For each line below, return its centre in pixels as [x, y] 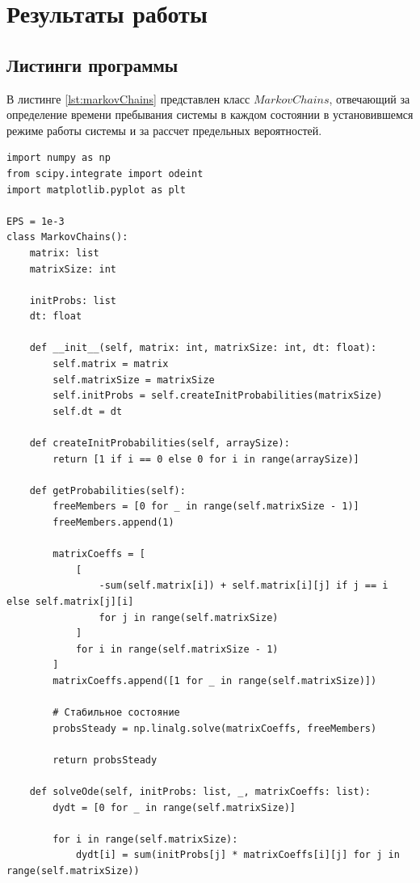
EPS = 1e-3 [36, 221]
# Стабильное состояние [116, 713]
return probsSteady [105, 760]
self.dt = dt [88, 411]
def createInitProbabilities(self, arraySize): [160, 444]
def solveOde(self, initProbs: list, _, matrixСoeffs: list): [200, 792]
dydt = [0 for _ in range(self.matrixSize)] [174, 807]
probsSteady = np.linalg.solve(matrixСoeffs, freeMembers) [215, 728]
